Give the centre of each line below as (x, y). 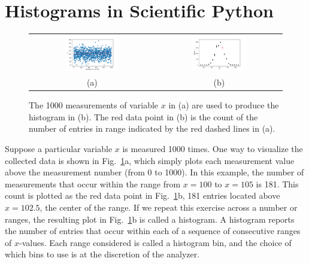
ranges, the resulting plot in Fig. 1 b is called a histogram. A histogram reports (150, 219)
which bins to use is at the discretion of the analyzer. (102, 254)
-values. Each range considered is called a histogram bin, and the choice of (155, 242)
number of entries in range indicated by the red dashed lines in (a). (152, 128)
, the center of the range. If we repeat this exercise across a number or (169, 207)
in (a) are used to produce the (224, 105)
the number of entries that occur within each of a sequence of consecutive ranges (153, 231)
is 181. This (277, 183)
